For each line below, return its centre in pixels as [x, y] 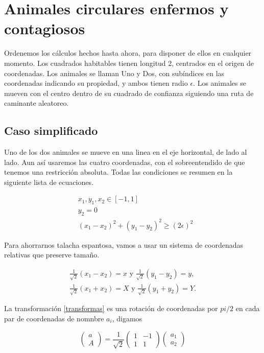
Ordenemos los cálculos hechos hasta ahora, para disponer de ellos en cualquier [128, 53]
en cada [248, 308]
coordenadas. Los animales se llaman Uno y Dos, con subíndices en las [114, 73]
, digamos [127, 318]
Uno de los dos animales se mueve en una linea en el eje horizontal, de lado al [126, 152]
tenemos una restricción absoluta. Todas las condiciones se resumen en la [118, 172]
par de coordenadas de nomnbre [54, 318]
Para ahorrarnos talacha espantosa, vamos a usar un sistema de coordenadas [124, 244]
